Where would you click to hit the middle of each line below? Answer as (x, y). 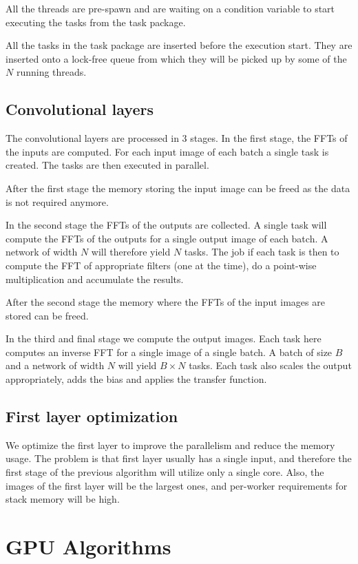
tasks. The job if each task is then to (262, 252)
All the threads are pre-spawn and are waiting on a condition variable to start (170, 8)
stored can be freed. (47, 315)
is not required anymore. (57, 201)
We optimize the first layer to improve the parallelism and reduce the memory (170, 445)
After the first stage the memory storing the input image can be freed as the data (178, 188)
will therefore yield (131, 252)
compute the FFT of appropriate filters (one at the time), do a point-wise (161, 265)
